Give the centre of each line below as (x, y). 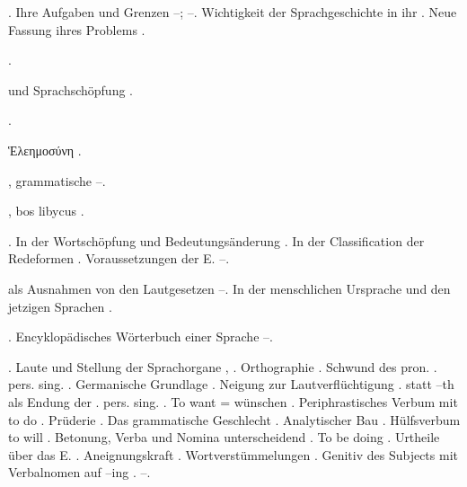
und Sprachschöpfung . (70, 89)
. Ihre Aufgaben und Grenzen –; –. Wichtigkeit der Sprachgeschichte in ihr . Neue (233, 12)
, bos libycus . (46, 211)
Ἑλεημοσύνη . (45, 150)
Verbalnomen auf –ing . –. (79, 472)
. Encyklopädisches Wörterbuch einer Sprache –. (141, 336)
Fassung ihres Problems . (77, 29)
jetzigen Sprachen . (60, 306)
